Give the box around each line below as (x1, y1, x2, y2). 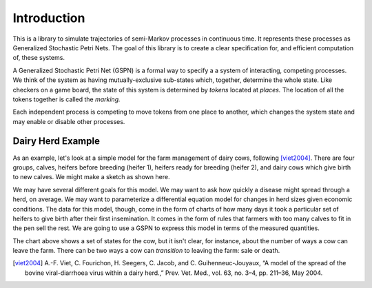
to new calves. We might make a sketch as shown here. (12, 173, 170, 181)
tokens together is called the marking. (12, 95, 121, 103)
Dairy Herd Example (12, 135, 100, 147)
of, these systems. (12, 54, 65, 62)
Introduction (12, 10, 85, 25)
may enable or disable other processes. (12, 117, 125, 125)
